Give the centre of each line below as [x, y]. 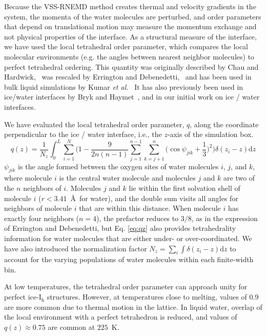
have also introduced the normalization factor [76, 248]
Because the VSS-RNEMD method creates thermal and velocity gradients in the [130, 6]
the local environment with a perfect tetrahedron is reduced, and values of [121, 317]
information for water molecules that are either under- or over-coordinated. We [128, 238]
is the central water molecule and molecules [127, 178]
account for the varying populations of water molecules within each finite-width [129, 259]
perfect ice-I [23, 297]
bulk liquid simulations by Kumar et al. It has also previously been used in [124, 86]
